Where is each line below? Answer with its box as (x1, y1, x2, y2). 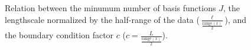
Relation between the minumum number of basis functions (5, 2, 216, 14)
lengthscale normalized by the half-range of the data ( (5, 13, 200, 25)
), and (224, 13, 247, 25)
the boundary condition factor (5, 29, 114, 41)
